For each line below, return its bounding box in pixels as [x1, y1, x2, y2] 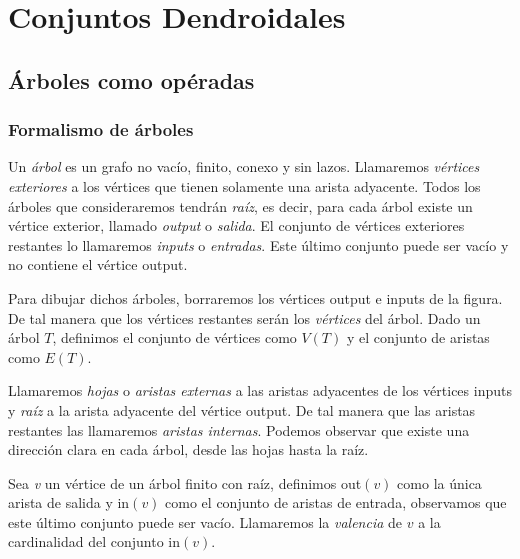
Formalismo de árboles [8, 117, 194, 142]
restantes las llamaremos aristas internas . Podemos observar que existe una [8, 419, 470, 440]
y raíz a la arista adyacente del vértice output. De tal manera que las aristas [8, 399, 476, 420]
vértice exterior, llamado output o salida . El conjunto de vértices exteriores [8, 215, 465, 236]
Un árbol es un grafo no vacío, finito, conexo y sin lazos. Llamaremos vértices [8, 156, 480, 177]
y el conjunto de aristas [346, 327, 490, 348]
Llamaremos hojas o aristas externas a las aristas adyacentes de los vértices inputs [8, 380, 512, 401]
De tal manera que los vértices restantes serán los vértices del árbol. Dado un [8, 307, 481, 328]
